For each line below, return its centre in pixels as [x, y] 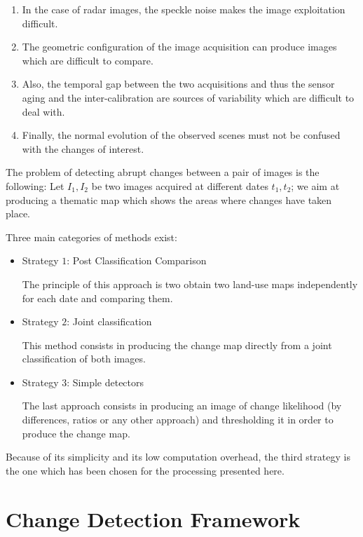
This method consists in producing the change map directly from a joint [177, 345]
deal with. [43, 111]
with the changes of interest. [83, 148]
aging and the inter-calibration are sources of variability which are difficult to [188, 97]
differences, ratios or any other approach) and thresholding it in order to [178, 420]
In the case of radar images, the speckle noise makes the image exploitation [184, 9]
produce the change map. [76, 433]
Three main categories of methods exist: [91, 237]
